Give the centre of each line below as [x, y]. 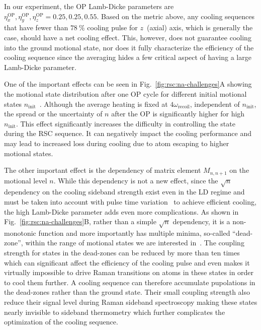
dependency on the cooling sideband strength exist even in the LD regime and [124, 192]
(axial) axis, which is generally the [200, 27]
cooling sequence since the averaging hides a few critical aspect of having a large [128, 57]
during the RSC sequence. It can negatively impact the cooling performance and [128, 133]
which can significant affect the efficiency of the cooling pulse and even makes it [127, 262]
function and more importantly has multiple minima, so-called [134, 233]
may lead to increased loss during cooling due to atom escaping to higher [117, 143]
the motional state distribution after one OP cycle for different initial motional [125, 93]
